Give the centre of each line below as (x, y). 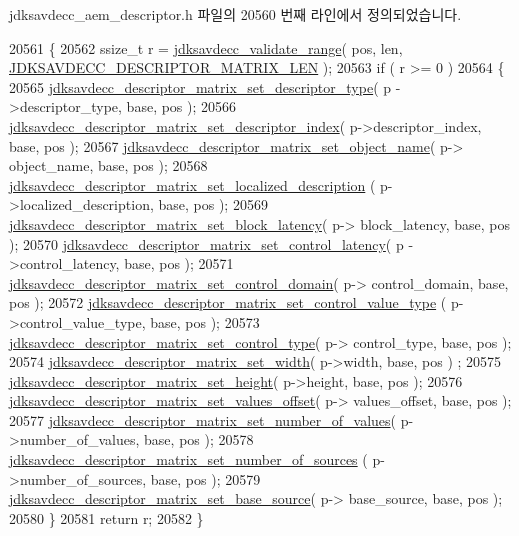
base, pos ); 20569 (213, 204)
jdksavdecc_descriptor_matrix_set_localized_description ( (192, 184)
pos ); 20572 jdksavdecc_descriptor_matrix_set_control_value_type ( (228, 302)
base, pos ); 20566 (181, 106)
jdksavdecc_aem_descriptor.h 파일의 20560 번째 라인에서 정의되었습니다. (235, 14)
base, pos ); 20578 (199, 439)
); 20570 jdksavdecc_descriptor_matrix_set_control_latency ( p (206, 243)
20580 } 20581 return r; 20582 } (106, 517)
